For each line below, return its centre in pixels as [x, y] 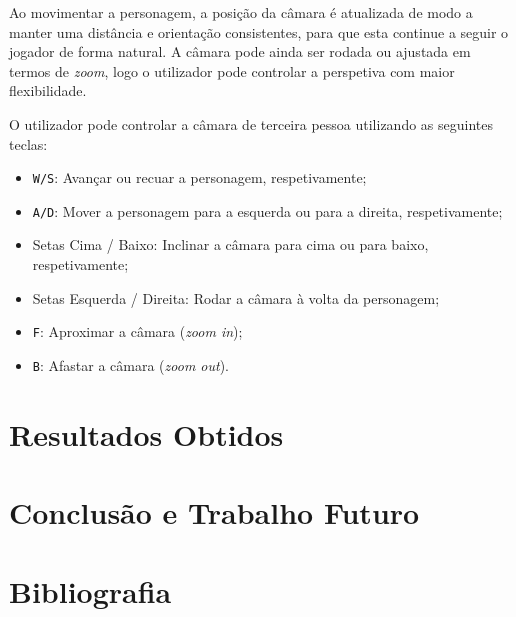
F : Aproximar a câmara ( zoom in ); [137, 331]
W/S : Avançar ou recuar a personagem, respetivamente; [199, 177]
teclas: [28, 143]
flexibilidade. [48, 90]
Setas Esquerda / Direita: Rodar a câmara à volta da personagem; [236, 297]
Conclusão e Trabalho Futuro [214, 512]
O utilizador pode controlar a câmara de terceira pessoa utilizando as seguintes [251, 123]
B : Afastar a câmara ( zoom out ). [131, 364]
